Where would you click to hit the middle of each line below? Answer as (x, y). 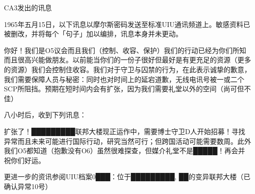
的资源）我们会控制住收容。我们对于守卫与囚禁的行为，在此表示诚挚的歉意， (127, 69)
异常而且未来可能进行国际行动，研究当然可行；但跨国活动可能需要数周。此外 (127, 141)
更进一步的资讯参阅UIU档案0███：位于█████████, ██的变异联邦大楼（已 (127, 177)
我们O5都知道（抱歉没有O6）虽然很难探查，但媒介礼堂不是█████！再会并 (125, 151)
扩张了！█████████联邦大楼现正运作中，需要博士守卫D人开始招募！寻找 (125, 131)
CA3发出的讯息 (28, 7)
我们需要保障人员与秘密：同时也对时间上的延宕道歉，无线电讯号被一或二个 (124, 79)
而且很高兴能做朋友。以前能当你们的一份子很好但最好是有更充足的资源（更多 (127, 60)
